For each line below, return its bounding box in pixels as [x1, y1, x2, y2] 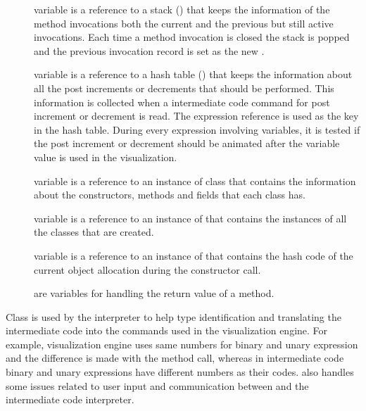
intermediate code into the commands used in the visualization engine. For [6, 323, 328, 338]
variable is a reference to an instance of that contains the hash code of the [34, 248, 353, 263]
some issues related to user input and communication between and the [6, 378, 309, 393]
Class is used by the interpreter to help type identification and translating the [6, 309, 341, 324]
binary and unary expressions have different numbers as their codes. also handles [6, 365, 354, 379]
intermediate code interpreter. [6, 392, 134, 407]
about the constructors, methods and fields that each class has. [34, 187, 305, 202]
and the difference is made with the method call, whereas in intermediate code [6, 350, 344, 365]
